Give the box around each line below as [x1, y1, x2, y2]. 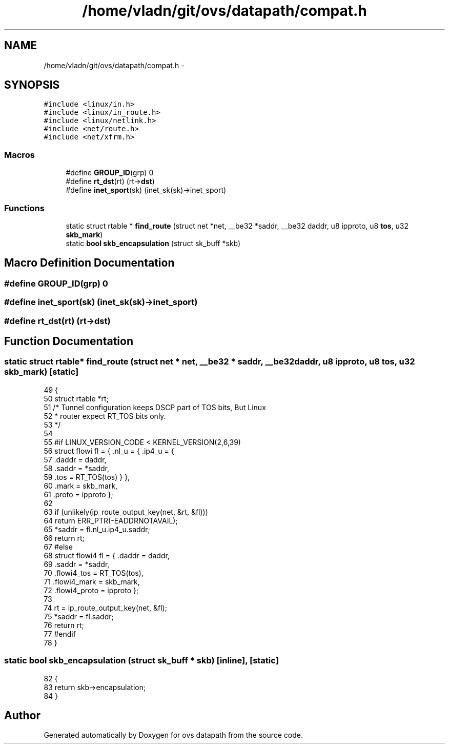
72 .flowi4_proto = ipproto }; [44, 585, 139, 595]
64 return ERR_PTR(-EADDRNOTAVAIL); [44, 516, 178, 525]
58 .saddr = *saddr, [44, 463, 109, 473]
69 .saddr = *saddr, [44, 559, 110, 569]
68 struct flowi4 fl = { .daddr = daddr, [44, 551, 170, 560]
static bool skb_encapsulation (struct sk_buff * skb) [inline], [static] [4, 655, 279, 666]
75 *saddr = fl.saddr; [44, 612, 114, 621]
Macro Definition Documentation [4, 256, 175, 270]
